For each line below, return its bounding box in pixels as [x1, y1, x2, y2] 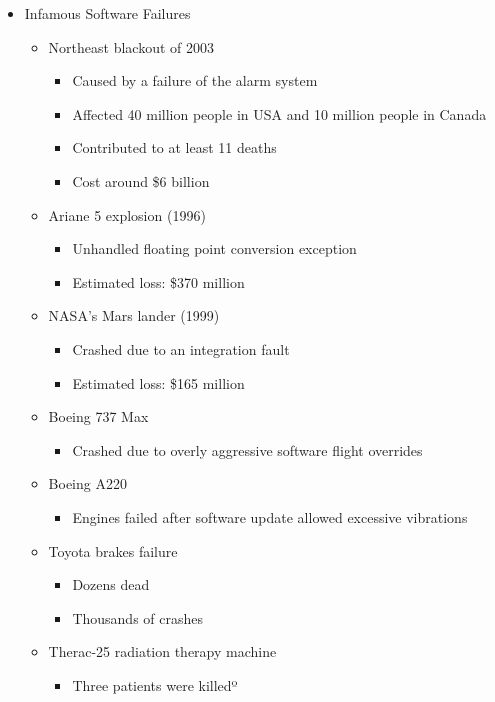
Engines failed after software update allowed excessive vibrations [72, 506, 468, 527]
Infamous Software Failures [24, 3, 191, 23]
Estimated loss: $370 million [72, 271, 245, 292]
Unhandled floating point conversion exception [72, 238, 357, 259]
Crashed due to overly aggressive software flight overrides [72, 439, 423, 460]
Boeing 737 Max [48, 406, 149, 427]
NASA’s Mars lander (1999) [48, 305, 220, 326]
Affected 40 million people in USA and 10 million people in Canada [72, 103, 487, 124]
